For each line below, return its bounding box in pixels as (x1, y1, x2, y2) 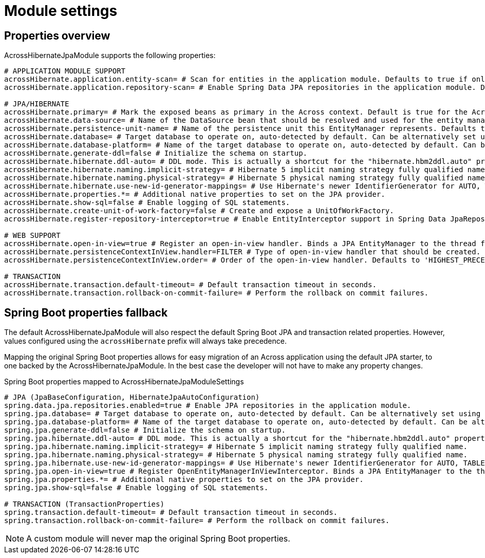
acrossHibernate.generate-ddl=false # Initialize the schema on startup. (4, 149, 308, 158)
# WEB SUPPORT (4, 231, 61, 240)
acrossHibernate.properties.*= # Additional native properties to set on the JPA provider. (4, 190, 385, 199)
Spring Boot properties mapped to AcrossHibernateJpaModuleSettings (4, 377, 244, 386)
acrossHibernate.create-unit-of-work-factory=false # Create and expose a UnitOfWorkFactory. (4, 207, 394, 215)
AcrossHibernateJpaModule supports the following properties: (4, 51, 216, 60)
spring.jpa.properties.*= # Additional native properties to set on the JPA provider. (4, 475, 364, 484)
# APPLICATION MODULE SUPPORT (4, 67, 126, 76)
